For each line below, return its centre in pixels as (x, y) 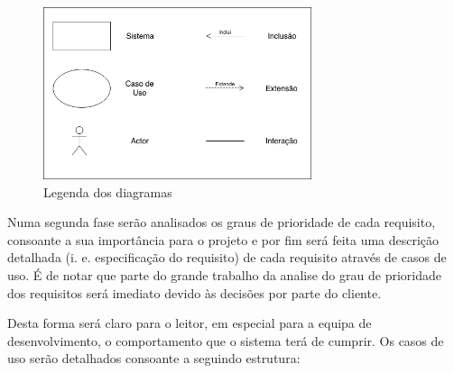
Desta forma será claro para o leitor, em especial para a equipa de (190, 323)
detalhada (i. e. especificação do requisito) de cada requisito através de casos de (227, 257)
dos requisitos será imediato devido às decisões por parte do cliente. (195, 292)
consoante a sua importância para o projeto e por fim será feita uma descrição (223, 239)
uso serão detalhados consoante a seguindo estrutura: (154, 358)
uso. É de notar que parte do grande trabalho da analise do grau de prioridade (224, 274)
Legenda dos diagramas (108, 191)
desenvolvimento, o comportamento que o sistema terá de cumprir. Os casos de (226, 340)
